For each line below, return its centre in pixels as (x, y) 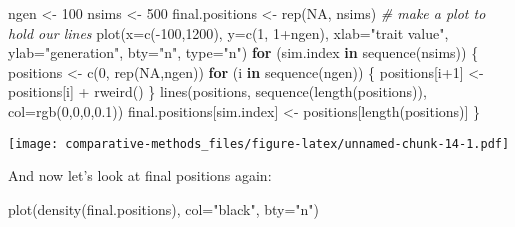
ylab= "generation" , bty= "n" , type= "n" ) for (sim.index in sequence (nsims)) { (243, 52)
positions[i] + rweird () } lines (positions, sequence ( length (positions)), (217, 91)
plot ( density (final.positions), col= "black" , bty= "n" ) (164, 208)
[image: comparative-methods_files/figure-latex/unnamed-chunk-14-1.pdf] (259, 143)
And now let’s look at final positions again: (140, 175)
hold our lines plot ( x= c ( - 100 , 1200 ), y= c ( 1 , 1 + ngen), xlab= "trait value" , (228, 32)
